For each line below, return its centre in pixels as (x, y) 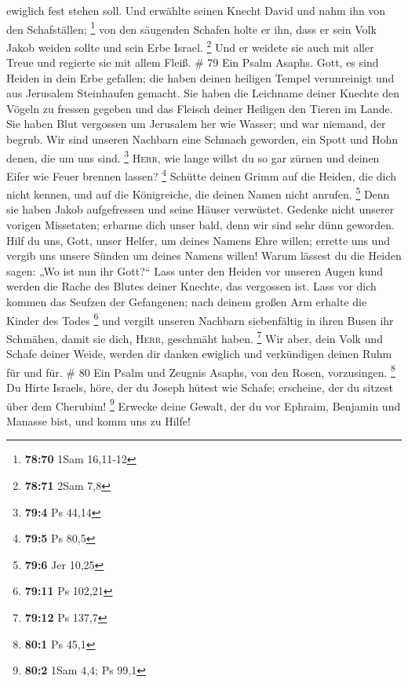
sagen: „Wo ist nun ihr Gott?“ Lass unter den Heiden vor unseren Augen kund (195, 270)
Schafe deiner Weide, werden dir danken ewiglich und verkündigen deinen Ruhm (199, 354)
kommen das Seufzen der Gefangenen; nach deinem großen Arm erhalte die (187, 301)
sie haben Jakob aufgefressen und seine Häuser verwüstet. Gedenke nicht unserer (200, 209)
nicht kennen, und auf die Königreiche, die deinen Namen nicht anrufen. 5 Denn (198, 193)
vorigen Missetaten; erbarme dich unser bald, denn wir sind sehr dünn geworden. (200, 225)
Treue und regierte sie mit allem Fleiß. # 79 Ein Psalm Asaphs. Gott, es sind (193, 62)
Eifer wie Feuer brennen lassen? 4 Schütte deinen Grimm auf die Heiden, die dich (202, 174)
